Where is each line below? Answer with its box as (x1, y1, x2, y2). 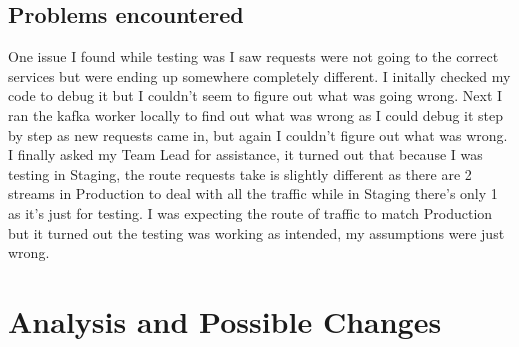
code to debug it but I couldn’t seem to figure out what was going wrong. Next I (8, 85, 503, 106)
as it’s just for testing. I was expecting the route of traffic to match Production (8, 202, 493, 223)
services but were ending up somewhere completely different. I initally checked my (8, 65, 511, 86)
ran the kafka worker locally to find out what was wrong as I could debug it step (8, 104, 504, 125)
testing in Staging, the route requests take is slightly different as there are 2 (8, 163, 472, 184)
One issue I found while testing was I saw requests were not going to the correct (8, 46, 499, 67)
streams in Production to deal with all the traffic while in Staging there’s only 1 (8, 183, 498, 204)
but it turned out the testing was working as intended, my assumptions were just (8, 222, 505, 243)
